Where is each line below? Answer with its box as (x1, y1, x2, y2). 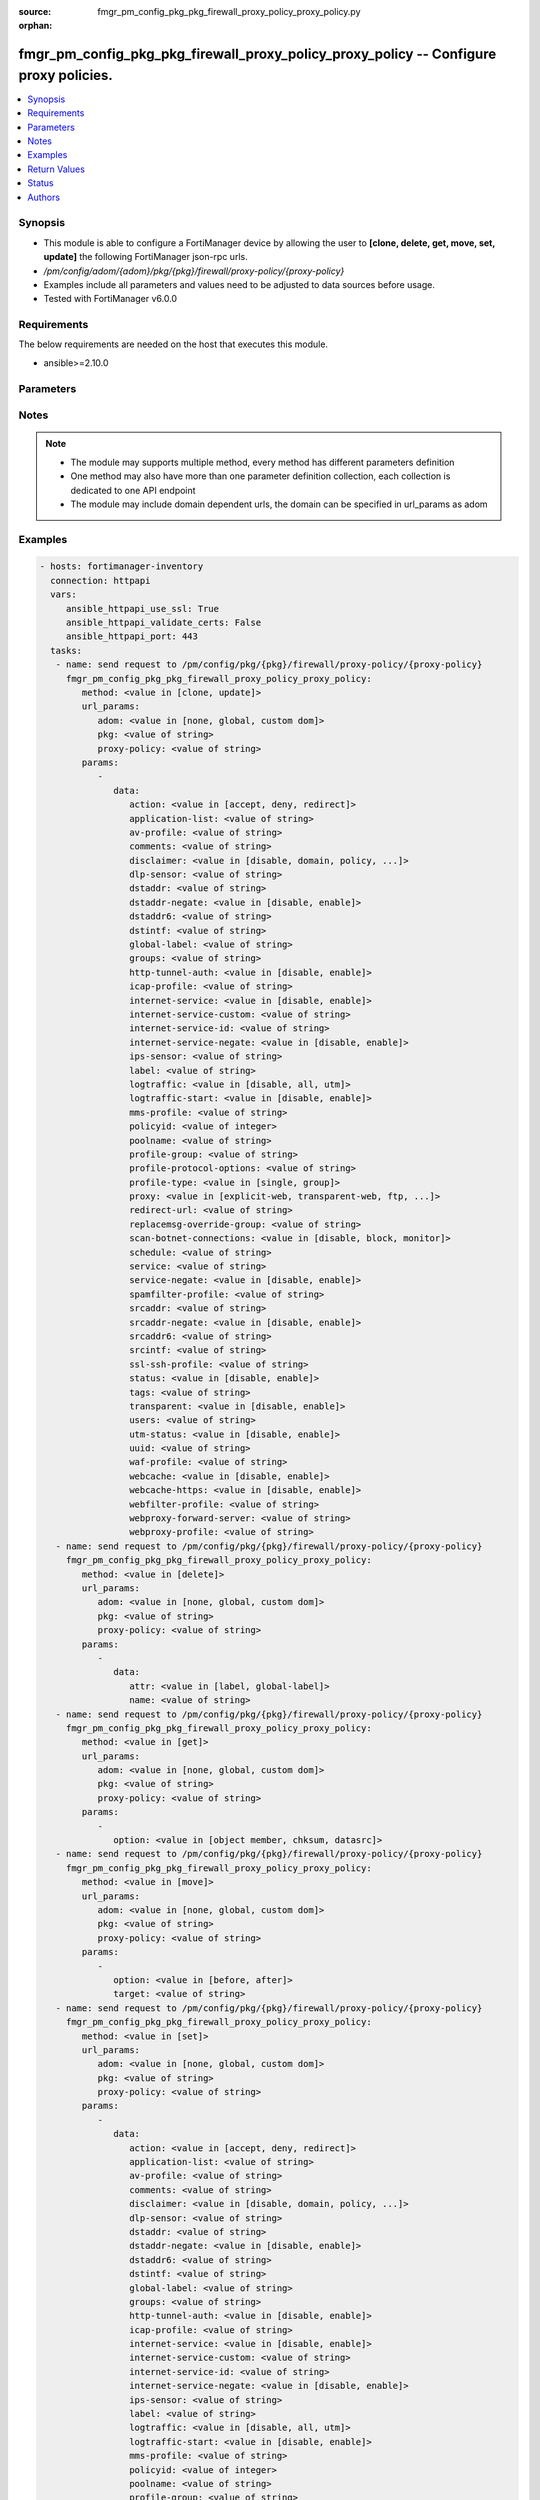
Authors (27, 191, 60, 203)
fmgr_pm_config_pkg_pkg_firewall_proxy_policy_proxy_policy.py (97, 6, 361, 17)
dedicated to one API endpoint (70, 484, 196, 496)
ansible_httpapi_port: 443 (65, 631, 199, 642)
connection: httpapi (50, 575, 151, 586)
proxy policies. (18, 66, 114, 84)
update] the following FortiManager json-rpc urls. (43, 251, 249, 263)
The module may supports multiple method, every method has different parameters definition (70, 456, 455, 468)
